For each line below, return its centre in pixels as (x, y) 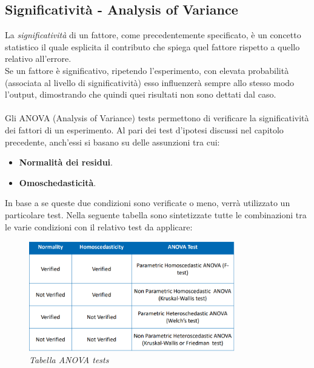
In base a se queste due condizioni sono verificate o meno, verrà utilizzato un (148, 203)
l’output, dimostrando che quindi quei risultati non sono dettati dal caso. (141, 94)
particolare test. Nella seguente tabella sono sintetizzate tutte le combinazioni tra (156, 214)
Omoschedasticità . (58, 182)
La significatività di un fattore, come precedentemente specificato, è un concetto (153, 35)
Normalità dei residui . (66, 162)
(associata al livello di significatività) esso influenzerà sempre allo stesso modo (150, 82)
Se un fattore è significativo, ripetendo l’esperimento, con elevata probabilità (147, 70)
